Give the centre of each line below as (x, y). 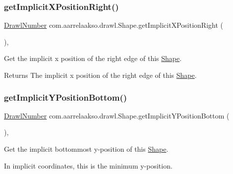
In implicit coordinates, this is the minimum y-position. (88, 165)
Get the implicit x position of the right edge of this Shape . (93, 58)
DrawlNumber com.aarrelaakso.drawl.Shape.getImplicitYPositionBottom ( (117, 115)
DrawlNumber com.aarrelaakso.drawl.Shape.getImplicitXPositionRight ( (114, 25)
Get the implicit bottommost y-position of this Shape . (86, 149)
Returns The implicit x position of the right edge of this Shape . (100, 75)
